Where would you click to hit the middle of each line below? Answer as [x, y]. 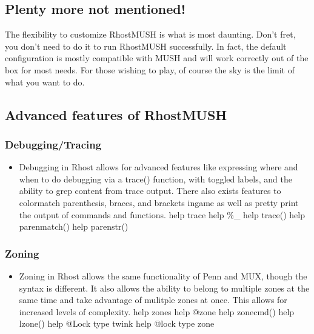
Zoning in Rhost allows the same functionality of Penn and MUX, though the [163, 276]
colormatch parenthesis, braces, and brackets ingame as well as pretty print [159, 202]
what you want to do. [45, 82]
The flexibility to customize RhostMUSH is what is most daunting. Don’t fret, [150, 34]
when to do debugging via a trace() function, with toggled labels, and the [155, 179]
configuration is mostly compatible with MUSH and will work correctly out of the [157, 58]
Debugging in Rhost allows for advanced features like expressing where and [159, 167]
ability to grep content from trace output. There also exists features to [150, 191]
